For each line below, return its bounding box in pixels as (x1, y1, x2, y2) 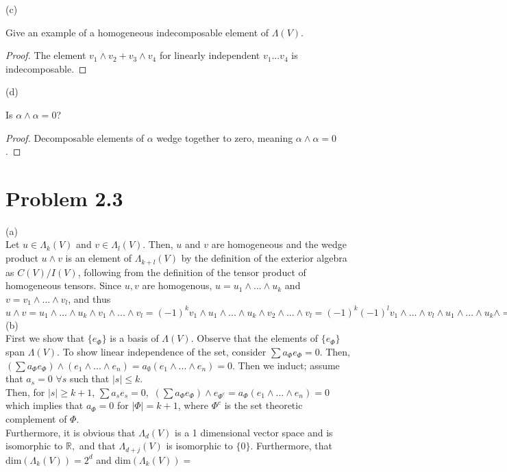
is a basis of (110, 331, 159, 345)
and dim (96, 452, 131, 467)
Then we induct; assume (238, 358, 340, 372)
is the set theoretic (224, 398, 303, 412)
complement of (5, 411, 67, 425)
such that (70, 371, 110, 386)
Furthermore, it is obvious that (5, 425, 136, 439)
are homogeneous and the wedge (211, 237, 347, 251)
